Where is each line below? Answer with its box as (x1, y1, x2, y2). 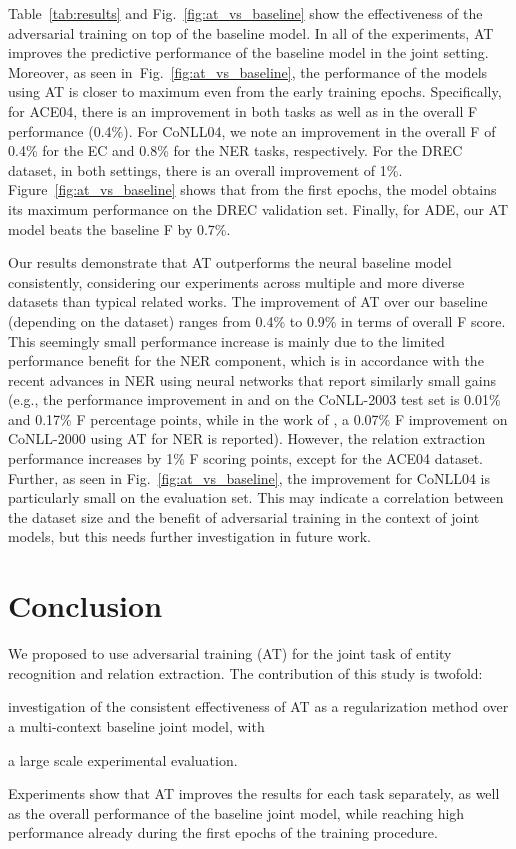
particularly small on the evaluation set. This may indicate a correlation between (8, 487, 504, 508)
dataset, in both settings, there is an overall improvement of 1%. (8, 159, 403, 180)
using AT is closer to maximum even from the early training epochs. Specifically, (8, 81, 502, 102)
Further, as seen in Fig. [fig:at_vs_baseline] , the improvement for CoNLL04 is (8, 467, 491, 488)
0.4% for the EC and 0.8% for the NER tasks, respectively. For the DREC (8, 140, 463, 161)
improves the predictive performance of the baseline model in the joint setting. (8, 42, 489, 63)
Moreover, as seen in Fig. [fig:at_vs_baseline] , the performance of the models (8, 61, 488, 82)
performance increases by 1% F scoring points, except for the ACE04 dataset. (8, 448, 483, 469)
